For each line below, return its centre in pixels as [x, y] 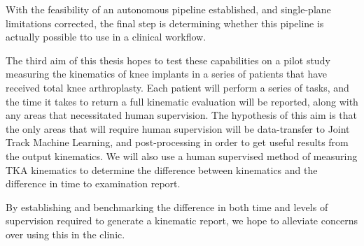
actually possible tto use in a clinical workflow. [106, 37]
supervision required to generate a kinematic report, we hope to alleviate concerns [182, 220]
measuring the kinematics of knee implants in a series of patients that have [167, 74]
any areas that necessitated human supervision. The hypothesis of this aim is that [182, 115]
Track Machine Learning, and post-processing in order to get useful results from [177, 142]
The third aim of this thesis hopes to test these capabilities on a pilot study [168, 60]
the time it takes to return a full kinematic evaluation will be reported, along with [182, 101]
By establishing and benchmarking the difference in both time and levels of [167, 207]
